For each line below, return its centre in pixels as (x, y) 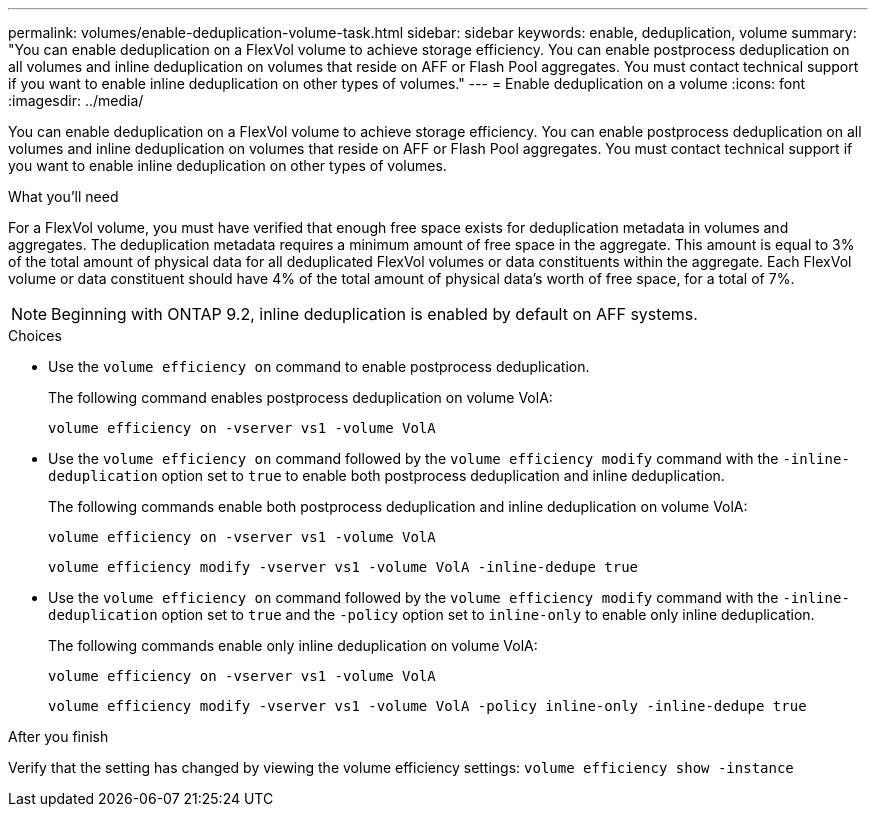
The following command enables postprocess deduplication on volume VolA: (300, 397)
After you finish (58, 736)
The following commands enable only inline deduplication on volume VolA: (293, 645)
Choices (35, 335)
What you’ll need (63, 196)
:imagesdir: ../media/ (76, 100)
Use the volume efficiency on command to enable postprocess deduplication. (319, 366)
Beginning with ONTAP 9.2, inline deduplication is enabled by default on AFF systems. (374, 314)
